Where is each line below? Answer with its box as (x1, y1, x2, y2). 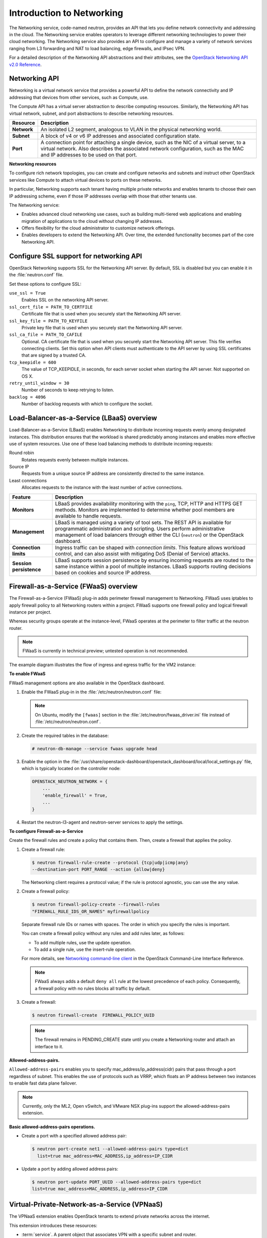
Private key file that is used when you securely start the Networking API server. (21, 324, 183, 330)
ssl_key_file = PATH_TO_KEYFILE (9, 318, 88, 324)
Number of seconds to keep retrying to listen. (21, 387, 114, 393)
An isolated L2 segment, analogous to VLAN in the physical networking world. (40, 126, 222, 133)
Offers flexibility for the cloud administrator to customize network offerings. (21, 225, 176, 231)
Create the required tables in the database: (21, 732, 109, 738)
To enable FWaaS (9, 671, 45, 677)
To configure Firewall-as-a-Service (9, 828, 84, 834)
